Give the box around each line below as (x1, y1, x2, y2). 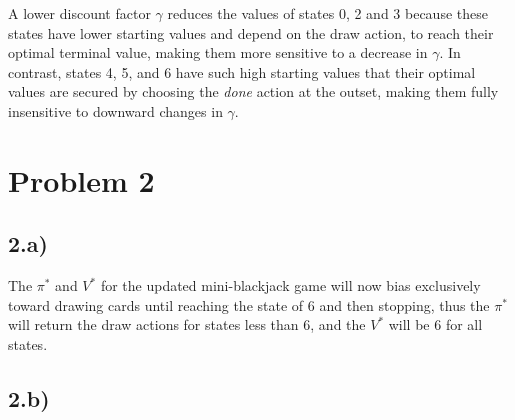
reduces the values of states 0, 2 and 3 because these (167, 3, 488, 23)
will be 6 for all (388, 314, 483, 335)
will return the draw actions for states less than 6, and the (8, 314, 366, 335)
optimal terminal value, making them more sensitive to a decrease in (8, 42, 428, 63)
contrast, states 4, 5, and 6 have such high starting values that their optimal (8, 61, 476, 82)
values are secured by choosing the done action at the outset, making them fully (8, 81, 499, 102)
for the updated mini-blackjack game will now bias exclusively (100, 275, 481, 296)
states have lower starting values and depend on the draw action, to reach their (8, 22, 494, 43)
